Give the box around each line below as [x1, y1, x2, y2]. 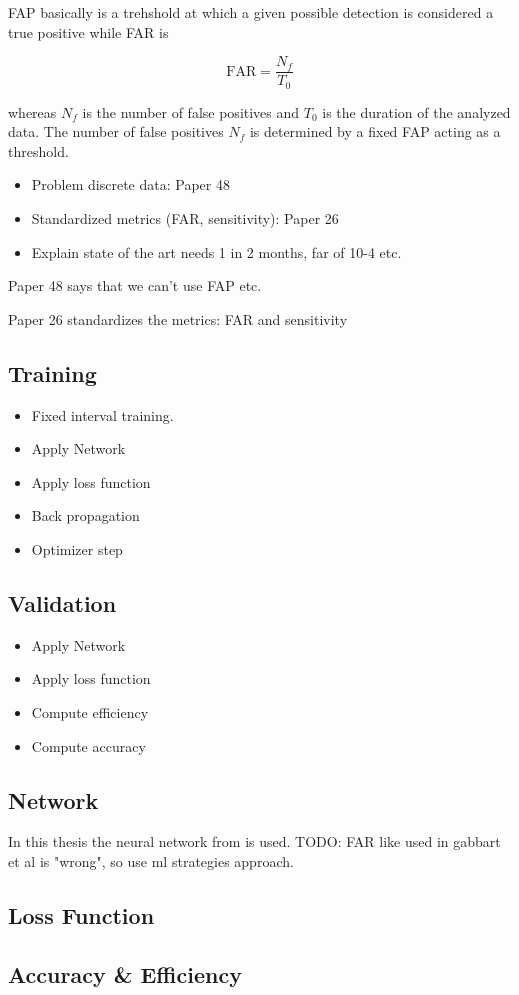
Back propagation [31, 505, 140, 526]
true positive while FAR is [8, 21, 169, 42]
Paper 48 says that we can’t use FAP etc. [8, 275, 262, 296]
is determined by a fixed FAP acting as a [249, 121, 501, 142]
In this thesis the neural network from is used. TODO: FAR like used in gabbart [8, 831, 501, 852]
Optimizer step [31, 539, 123, 560]
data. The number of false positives [8, 121, 224, 142]
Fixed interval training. [31, 404, 174, 425]
